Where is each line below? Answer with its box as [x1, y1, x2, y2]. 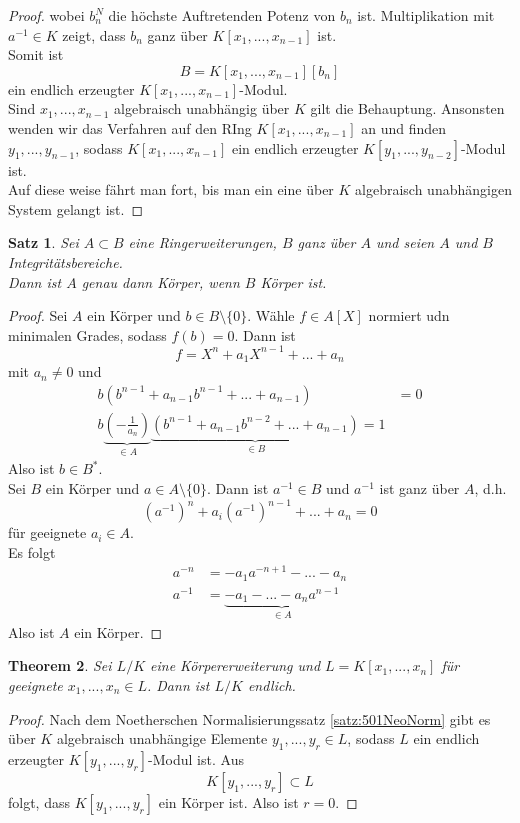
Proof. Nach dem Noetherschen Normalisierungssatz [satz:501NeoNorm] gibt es [8, 708, 491, 729]
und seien [375, 232, 435, 253]
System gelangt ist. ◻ [8, 198, 144, 219]
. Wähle [247, 305, 295, 326]
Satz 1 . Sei [8, 232, 79, 253]
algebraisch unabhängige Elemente [56, 728, 268, 749]
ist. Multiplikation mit [357, 5, 495, 25]
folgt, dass [8, 791, 70, 812]
